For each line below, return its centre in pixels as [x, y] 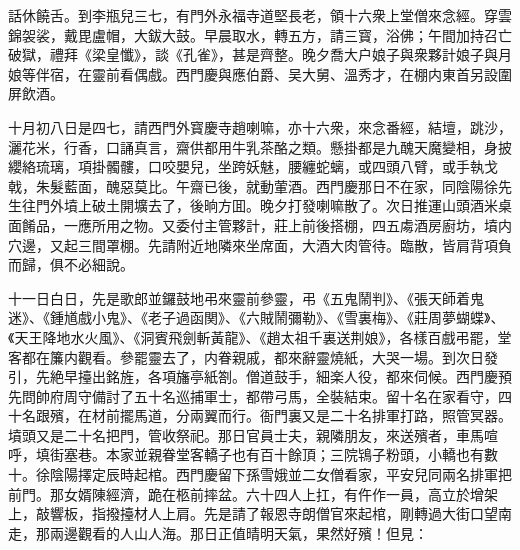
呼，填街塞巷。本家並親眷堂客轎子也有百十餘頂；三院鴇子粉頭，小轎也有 [246, 454]
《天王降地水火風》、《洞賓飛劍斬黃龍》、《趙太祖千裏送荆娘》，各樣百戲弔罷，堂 [260, 336]
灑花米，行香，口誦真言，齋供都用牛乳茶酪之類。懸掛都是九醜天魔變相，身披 [260, 146]
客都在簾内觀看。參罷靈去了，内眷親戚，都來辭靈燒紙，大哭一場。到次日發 [253, 356]
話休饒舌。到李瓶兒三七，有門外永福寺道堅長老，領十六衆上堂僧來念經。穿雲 [260, 15]
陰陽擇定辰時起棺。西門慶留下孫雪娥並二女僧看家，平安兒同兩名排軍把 [280, 474]
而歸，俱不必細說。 [71, 264]
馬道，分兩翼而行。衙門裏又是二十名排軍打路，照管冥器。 [322, 415]
